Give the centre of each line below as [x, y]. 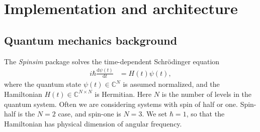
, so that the [205, 114]
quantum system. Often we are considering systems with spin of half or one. [121, 104]
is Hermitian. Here [123, 94]
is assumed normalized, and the [171, 84]
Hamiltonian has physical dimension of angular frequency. [93, 123]
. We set [155, 114]
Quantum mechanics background [91, 40]
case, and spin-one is [90, 114]
